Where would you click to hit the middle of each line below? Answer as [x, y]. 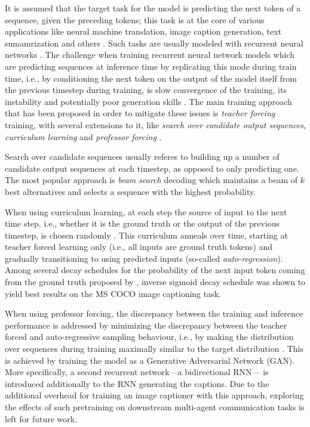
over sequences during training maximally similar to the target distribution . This [154, 349]
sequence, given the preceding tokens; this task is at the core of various [135, 19]
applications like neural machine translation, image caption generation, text [143, 31]
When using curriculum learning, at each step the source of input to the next [146, 211]
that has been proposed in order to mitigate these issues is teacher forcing [140, 113]
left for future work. [41, 418]
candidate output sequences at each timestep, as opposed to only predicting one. [152, 168]
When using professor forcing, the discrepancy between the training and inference [154, 313]
